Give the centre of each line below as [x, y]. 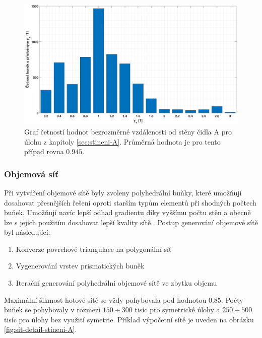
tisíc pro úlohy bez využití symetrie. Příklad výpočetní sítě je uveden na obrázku [129, 319]
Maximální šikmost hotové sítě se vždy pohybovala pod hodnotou [105, 299]
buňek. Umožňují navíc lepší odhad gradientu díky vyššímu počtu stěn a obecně [127, 212]
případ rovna [44, 151]
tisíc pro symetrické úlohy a [177, 310]
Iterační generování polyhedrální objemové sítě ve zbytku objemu [116, 283]
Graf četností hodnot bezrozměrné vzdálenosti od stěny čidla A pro [128, 131]
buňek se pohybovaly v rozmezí [52, 310]
